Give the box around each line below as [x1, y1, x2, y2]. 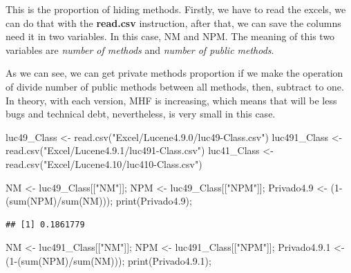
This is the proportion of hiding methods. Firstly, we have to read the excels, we [6, 2, 346, 16]
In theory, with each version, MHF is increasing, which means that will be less [6, 93, 337, 107]
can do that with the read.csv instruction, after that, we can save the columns [6, 15, 341, 30]
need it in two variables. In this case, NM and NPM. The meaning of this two [6, 29, 335, 44]
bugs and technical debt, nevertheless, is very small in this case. [6, 106, 276, 121]
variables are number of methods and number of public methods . [6, 42, 274, 57]
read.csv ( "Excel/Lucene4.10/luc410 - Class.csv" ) [6, 156, 202, 171]
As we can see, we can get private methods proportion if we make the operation [6, 66, 343, 80]
